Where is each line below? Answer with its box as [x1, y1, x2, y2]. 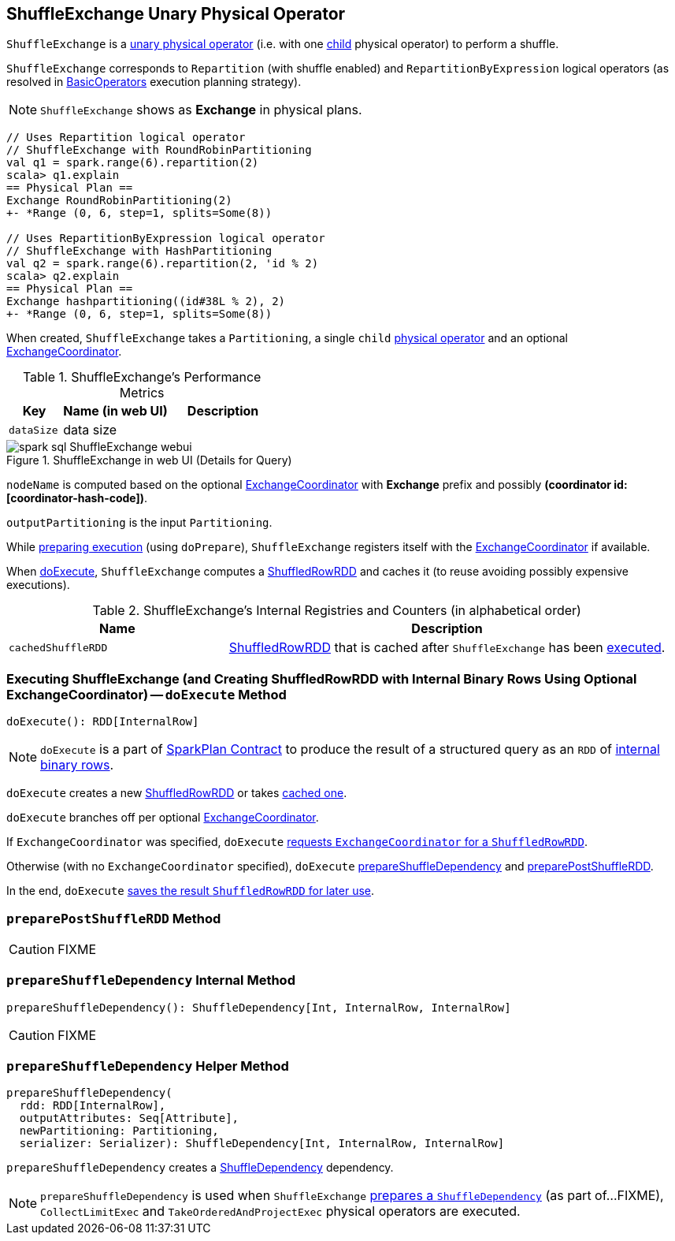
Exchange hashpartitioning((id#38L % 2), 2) [6, 295, 286, 308]
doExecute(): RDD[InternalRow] [6, 715, 199, 729]
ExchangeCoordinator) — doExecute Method [6, 686, 287, 702]
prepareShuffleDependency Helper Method [6, 1058, 289, 1075]
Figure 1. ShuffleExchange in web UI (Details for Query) [6, 453, 292, 468]
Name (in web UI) [63, 403, 168, 419]
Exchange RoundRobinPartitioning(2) [6, 194, 232, 207]
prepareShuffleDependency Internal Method [6, 972, 295, 989]
